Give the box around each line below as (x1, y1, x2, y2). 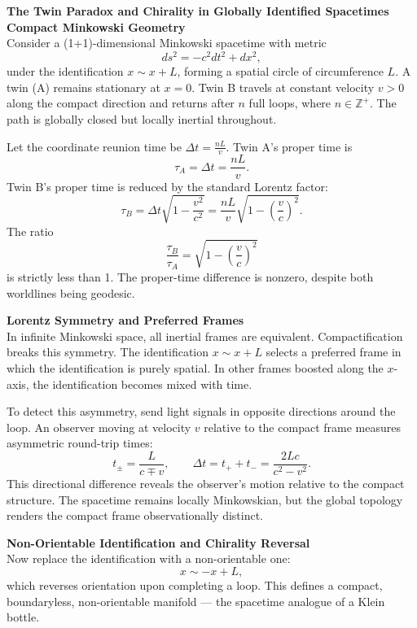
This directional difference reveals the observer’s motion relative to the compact (7, 474, 405, 491)
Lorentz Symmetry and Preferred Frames (7, 312, 244, 329)
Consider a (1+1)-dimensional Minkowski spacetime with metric (7, 34, 327, 51)
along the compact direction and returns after (7, 94, 235, 111)
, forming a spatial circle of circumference (177, 63, 384, 80)
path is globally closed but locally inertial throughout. (7, 111, 277, 128)
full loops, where (248, 94, 331, 111)
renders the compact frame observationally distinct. (7, 507, 263, 524)
